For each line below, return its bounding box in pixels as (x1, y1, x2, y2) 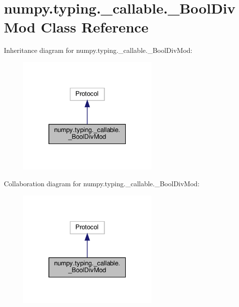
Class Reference (41, 17, 149, 37)
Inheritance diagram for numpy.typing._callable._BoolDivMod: (4, 45, 193, 55)
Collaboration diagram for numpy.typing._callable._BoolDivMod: (4, 178, 200, 188)
